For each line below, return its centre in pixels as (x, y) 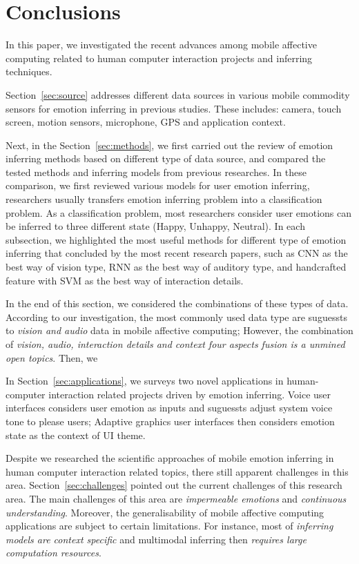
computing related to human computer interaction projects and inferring (159, 58)
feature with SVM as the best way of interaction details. (125, 280)
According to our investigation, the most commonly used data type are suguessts (176, 317)
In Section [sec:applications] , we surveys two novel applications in (145, 381)
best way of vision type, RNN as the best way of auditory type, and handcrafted (176, 267)
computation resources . (54, 553)
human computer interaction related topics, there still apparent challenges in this (177, 471)
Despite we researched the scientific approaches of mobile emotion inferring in (170, 458)
